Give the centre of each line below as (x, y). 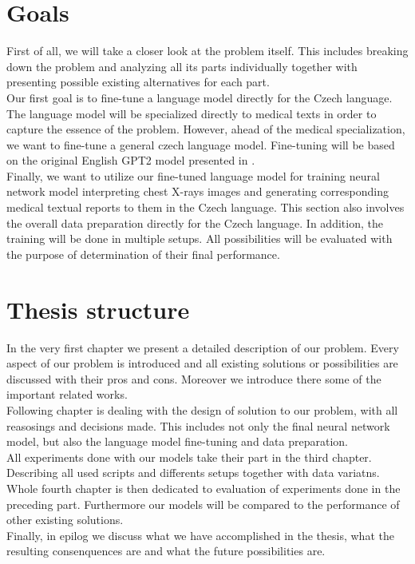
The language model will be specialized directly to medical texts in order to (192, 113)
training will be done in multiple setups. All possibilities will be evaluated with (200, 238)
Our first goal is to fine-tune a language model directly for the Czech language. (200, 97)
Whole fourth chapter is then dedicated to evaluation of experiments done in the (204, 488)
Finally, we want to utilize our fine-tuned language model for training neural (193, 175)
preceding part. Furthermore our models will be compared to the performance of (203, 504)
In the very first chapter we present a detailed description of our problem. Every (203, 347)
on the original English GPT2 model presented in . (131, 160)
